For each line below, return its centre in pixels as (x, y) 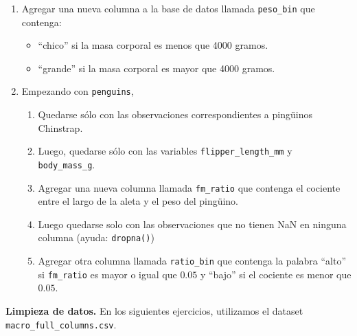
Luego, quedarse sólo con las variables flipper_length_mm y (165, 151)
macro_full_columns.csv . (61, 324)
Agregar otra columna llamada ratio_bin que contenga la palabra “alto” (192, 261)
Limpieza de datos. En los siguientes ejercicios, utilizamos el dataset (154, 311)
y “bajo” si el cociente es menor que (276, 274)
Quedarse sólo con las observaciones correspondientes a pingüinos (175, 114)
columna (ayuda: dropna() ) (96, 237)
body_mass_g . (67, 164)
